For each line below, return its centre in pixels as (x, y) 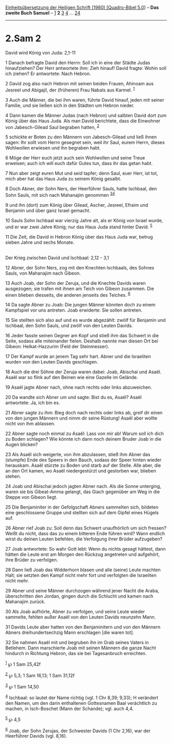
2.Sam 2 (23, 39)
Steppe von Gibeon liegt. (31, 497)
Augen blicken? (22, 445)
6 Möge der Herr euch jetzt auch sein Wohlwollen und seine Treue (75, 158)
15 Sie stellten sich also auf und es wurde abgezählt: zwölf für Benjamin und (85, 320)
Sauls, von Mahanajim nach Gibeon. (43, 273)
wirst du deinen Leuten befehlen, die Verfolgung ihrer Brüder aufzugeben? (84, 539)
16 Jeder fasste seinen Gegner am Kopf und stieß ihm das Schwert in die (82, 336)
